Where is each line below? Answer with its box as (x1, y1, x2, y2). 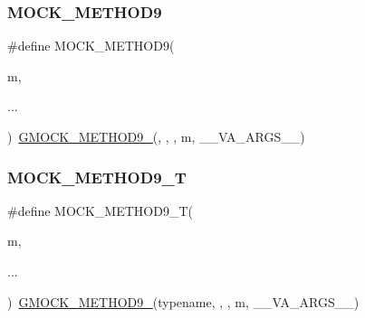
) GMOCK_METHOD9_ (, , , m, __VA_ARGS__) (7, 127, 305, 145)
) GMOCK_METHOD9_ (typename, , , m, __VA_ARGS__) (7, 292, 360, 311)
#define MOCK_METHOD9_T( (7, 201, 193, 220)
